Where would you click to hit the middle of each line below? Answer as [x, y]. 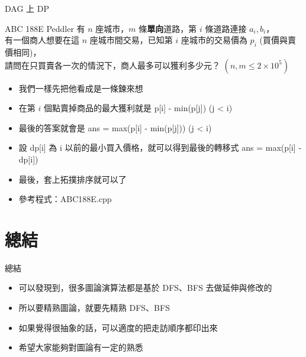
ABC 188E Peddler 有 [45, 28]
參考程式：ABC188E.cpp [65, 199]
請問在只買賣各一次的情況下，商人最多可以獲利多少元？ [112, 65]
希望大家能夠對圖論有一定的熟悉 [81, 347]
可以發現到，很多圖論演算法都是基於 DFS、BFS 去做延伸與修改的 [145, 288]
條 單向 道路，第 [168, 28]
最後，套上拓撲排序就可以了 [73, 179]
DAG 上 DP [27, 8]
